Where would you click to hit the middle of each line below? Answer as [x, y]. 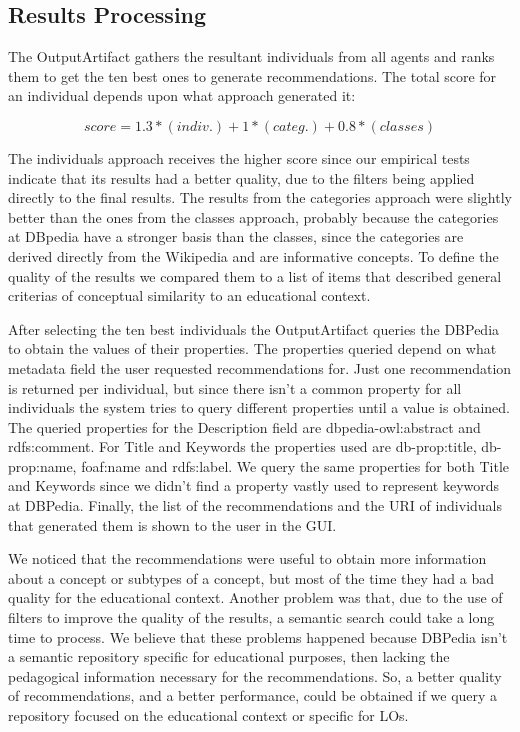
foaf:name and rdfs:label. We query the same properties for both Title [295, 465]
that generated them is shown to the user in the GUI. [172, 524]
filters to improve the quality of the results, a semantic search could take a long [251, 617]
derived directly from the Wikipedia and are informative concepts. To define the [253, 255]
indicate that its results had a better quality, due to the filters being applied [241, 177]
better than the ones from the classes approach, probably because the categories [253, 216]
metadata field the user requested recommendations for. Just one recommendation [260, 367]
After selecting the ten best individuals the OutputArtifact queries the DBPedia [254, 328]
